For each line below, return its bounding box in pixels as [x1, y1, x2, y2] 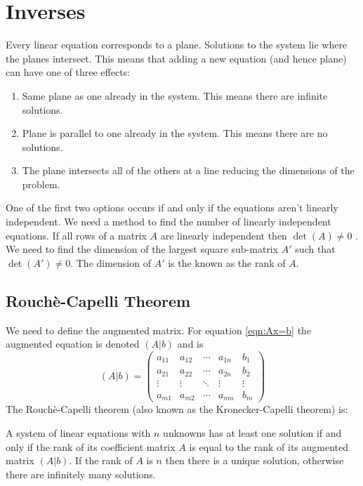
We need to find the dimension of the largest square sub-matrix [6, 242, 279, 256]
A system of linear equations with [6, 425, 151, 440]
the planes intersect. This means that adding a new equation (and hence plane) [6, 51, 347, 65]
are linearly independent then [160, 228, 287, 242]
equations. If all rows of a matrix [6, 228, 147, 242]
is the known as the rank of [168, 255, 286, 270]
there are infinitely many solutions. [6, 466, 156, 481]
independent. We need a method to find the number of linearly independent [6, 214, 331, 229]
